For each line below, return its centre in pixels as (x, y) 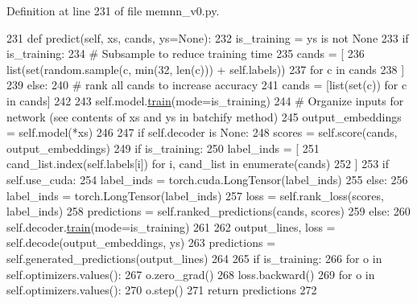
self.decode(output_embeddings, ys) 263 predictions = (141, 242)
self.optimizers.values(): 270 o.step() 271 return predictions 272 (162, 290)
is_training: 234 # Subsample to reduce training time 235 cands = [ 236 (186, 53)
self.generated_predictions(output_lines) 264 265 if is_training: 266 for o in (194, 258)
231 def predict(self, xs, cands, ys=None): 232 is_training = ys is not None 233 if (208, 37)
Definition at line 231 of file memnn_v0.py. (113, 10)
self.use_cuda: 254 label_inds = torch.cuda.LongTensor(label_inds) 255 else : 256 (207, 179)
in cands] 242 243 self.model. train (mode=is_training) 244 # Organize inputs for (205, 100)
